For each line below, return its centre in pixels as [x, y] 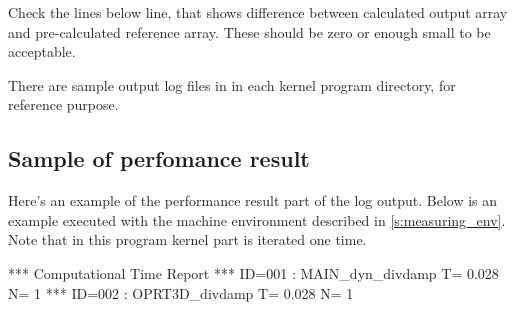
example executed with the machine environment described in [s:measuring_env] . [257, 219]
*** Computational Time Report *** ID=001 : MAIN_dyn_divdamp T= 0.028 [253, 272]
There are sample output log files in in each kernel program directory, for [232, 84]
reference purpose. [63, 104]
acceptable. [42, 51]
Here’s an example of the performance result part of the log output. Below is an [253, 200]
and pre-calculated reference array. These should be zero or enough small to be [249, 31]
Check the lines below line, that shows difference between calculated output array [258, 12]
